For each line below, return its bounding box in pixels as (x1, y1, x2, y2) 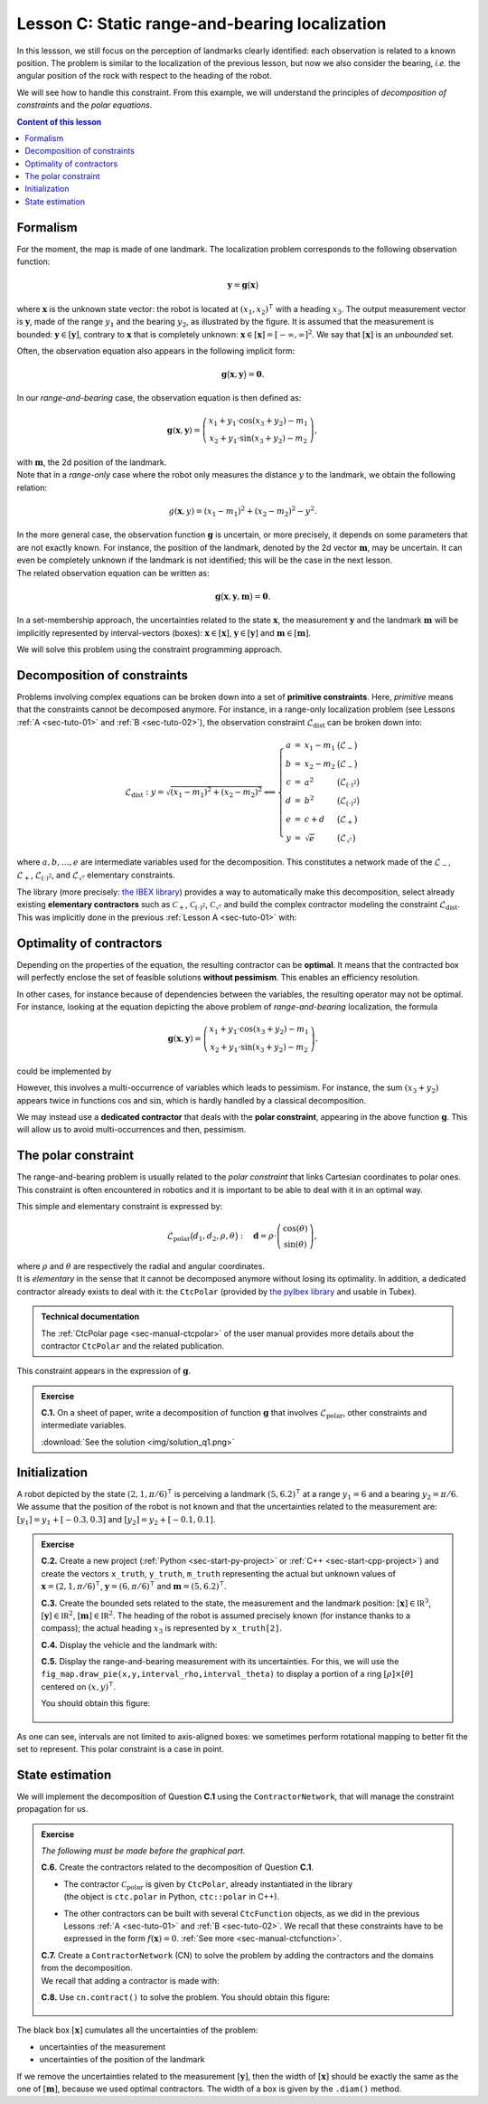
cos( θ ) (283, 1224, 308, 1234)
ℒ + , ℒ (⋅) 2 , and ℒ (16, 869, 79, 882)
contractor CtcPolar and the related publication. (41, 1340, 225, 1351)
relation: (16, 482, 48, 493)
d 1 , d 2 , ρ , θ (192, 1231, 235, 1243)
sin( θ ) (283, 1239, 307, 1250)
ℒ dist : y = (125, 787, 164, 800)
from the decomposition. (41, 1963, 133, 1974)
